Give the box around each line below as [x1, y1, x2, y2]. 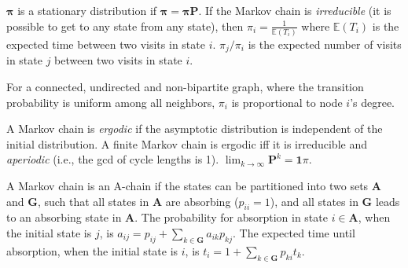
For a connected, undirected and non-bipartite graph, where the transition [6, 78, 364, 94]
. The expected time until [232, 224, 355, 240]
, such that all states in [37, 193, 149, 209]
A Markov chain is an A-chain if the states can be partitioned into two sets [6, 177, 369, 193]
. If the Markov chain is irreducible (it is [198, 2, 391, 18]
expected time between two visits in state [6, 35, 205, 52]
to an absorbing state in [6, 209, 122, 226]
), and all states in [270, 193, 358, 209]
